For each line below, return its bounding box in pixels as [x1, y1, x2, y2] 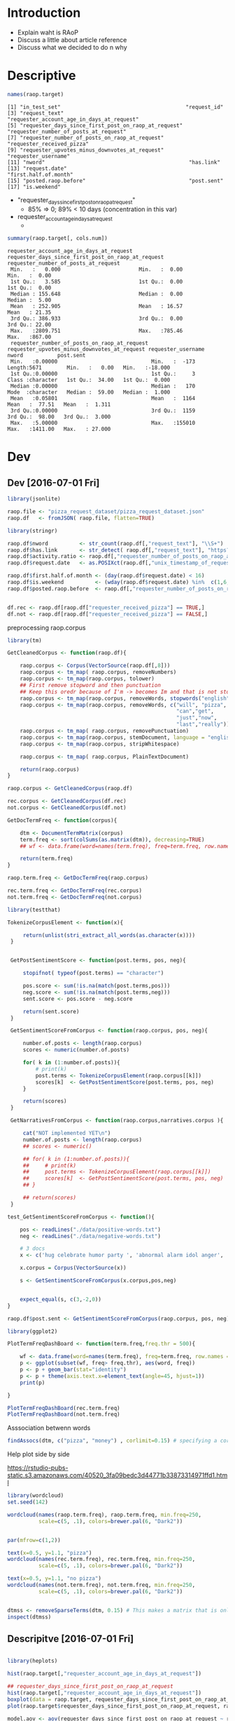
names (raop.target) [7, 91, 64, 98]
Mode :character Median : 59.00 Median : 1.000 [7, 389, 171, 396]
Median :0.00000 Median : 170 [10, 383, 196, 390]
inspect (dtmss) [7, 1613, 52, 1621]
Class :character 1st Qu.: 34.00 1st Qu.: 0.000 [7, 377, 171, 384]
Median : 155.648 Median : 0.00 [10, 291, 183, 298]
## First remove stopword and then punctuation [20, 682, 161, 689]
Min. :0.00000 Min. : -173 [10, 358, 196, 366]
